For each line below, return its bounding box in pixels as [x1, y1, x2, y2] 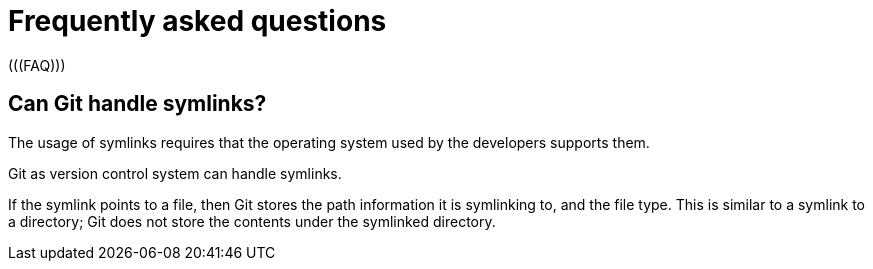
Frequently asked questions [8, 4, 387, 38]
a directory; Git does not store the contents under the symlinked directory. [8, 212, 496, 230]
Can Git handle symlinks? [8, 91, 267, 117]
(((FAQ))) [8, 56, 66, 74]
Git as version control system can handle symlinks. [8, 164, 342, 182]
